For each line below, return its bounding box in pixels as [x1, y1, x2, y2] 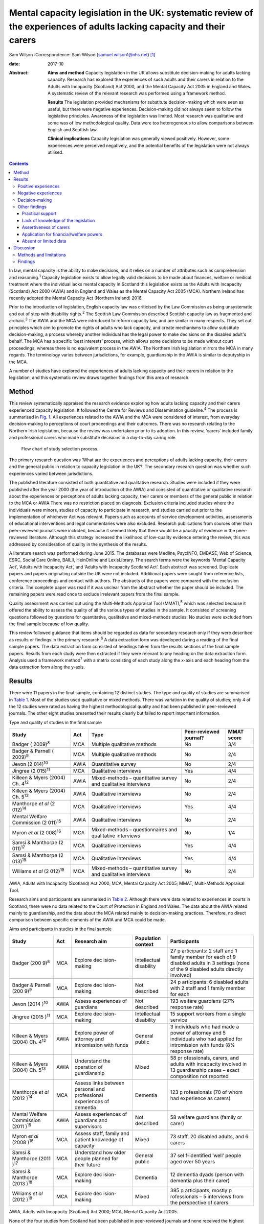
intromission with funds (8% [170, 1042, 235, 1049]
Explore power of [74, 1030, 114, 1036]
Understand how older [74, 1149, 127, 1155]
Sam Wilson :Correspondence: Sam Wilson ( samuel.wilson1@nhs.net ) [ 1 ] [9, 52, 155, 58]
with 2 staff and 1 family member [170, 985, 245, 991]
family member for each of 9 [170, 954, 236, 961]
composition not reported [170, 1073, 229, 1080]
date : [9, 61, 20, 67]
